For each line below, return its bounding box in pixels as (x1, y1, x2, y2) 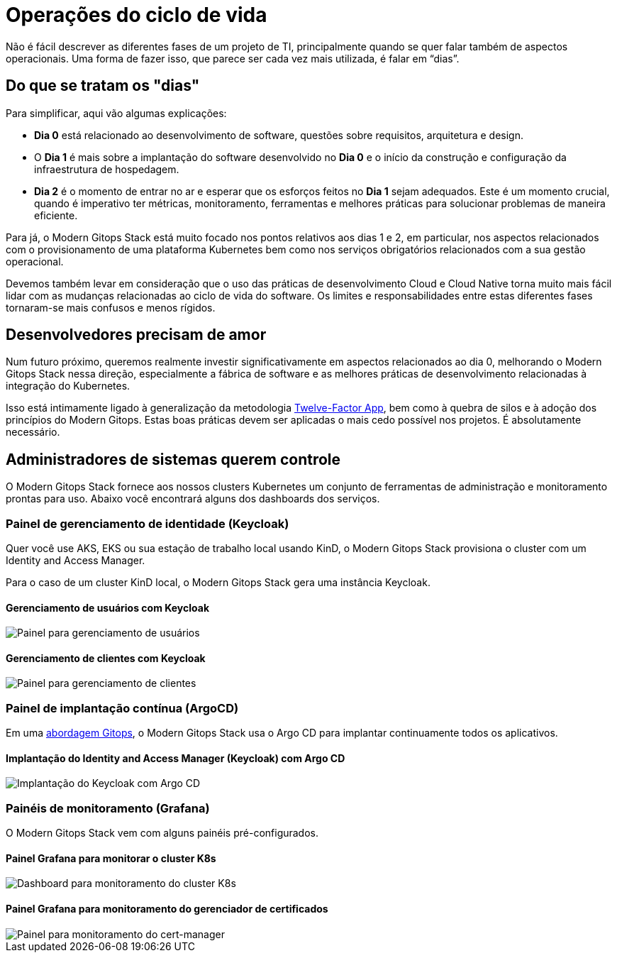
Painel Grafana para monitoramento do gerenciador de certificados (6, 903, 328, 915)
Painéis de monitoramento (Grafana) (6, 800, 210, 815)
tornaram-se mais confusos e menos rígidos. (6, 301, 216, 314)
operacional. (6, 255, 64, 268)
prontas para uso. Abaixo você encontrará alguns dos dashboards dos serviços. (6, 492, 380, 505)
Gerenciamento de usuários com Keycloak (6, 601, 210, 614)
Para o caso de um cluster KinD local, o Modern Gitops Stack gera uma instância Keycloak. (6, 576, 430, 589)
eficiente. (34, 209, 78, 221)
